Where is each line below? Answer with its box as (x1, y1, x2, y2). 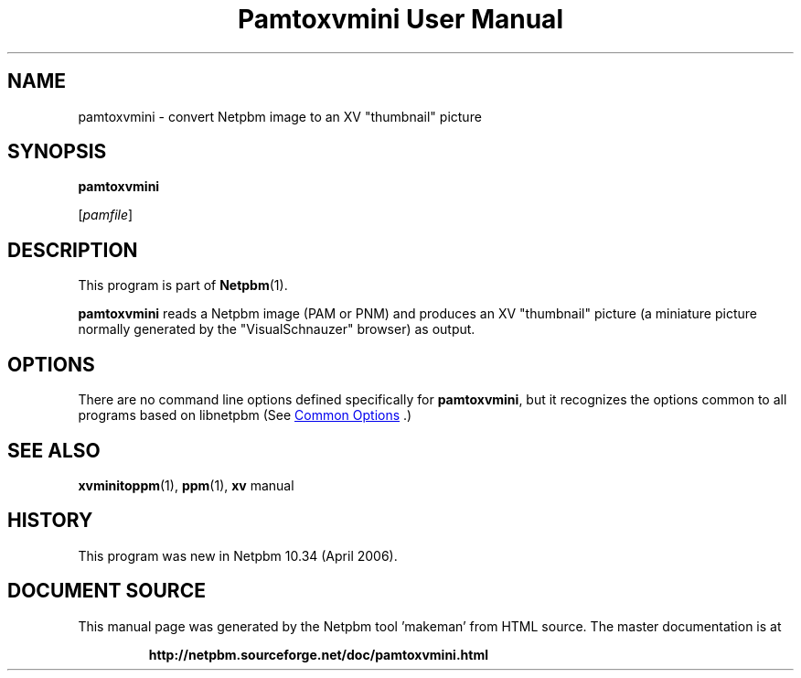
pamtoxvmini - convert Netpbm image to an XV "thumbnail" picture (78, 108, 482, 124)
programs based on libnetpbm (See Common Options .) (78, 407, 412, 424)
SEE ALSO (7, 438, 101, 462)
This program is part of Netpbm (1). (78, 277, 288, 294)
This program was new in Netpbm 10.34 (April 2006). (78, 547, 398, 564)
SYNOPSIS (7, 140, 107, 164)
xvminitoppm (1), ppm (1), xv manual (78, 477, 294, 493)
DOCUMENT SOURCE (7, 579, 206, 603)
